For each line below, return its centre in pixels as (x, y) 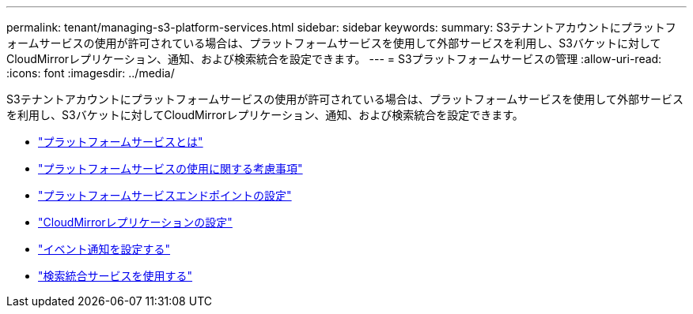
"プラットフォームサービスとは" (121, 142)
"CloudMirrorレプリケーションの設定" (135, 222)
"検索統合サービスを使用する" (116, 276)
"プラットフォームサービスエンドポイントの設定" (165, 195)
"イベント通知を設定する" (104, 249)
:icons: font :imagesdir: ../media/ (91, 73)
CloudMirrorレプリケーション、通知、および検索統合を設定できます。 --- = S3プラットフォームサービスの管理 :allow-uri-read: (334, 59)
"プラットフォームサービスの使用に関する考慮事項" (170, 168)
